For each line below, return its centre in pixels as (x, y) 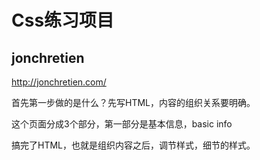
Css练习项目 (63, 20)
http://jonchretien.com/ (59, 82)
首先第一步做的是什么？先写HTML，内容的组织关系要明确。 (133, 102)
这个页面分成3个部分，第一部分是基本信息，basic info (122, 124)
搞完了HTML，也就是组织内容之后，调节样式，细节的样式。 (133, 145)
